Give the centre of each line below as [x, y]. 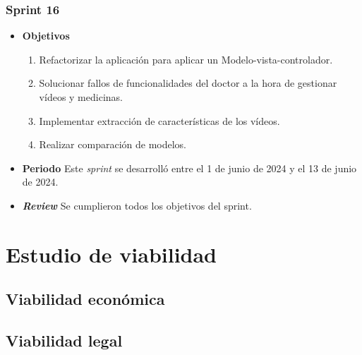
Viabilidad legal [64, 341]
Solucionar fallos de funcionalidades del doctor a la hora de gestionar [188, 83]
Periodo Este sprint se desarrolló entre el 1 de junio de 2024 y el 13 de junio [189, 168]
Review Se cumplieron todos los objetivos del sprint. [137, 205]
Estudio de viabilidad [111, 254]
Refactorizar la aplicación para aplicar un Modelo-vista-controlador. [186, 59]
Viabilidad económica [85, 299]
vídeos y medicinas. [81, 97]
